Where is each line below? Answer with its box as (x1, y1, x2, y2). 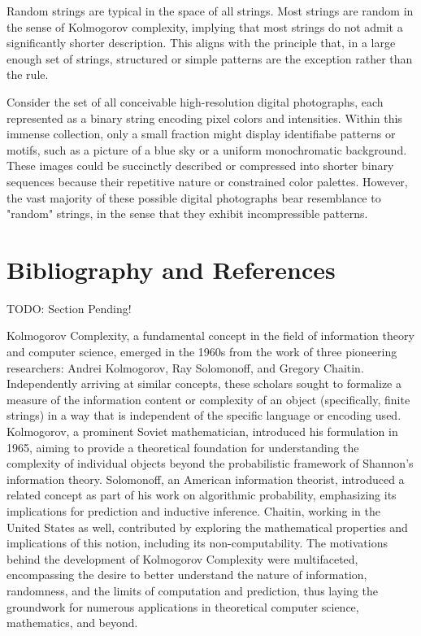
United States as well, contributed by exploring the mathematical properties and (7, 518, 408, 535)
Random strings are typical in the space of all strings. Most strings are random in (7, 2, 414, 19)
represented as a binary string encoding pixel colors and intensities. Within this (7, 109, 402, 126)
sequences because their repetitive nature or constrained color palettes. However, (7, 172, 408, 189)
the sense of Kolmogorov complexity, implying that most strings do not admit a (7, 18, 403, 35)
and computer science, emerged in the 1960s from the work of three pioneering (7, 343, 397, 360)
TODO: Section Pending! (7, 299, 132, 316)
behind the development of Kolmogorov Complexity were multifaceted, (7, 550, 358, 567)
